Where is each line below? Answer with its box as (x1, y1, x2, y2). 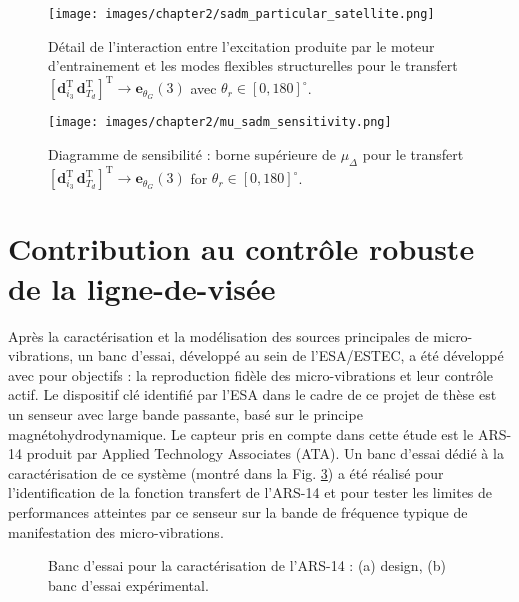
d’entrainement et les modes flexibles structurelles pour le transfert (48, 55, 458, 76)
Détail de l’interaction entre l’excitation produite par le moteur (48, 35, 435, 56)
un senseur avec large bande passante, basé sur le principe (8, 403, 363, 424)
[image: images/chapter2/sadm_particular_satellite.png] (48, 7, 435, 21)
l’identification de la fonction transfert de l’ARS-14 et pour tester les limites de (8, 482, 493, 503)
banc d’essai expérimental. (48, 574, 209, 595)
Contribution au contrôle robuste (8, 228, 475, 269)
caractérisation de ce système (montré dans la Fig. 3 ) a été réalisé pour (8, 462, 444, 483)
